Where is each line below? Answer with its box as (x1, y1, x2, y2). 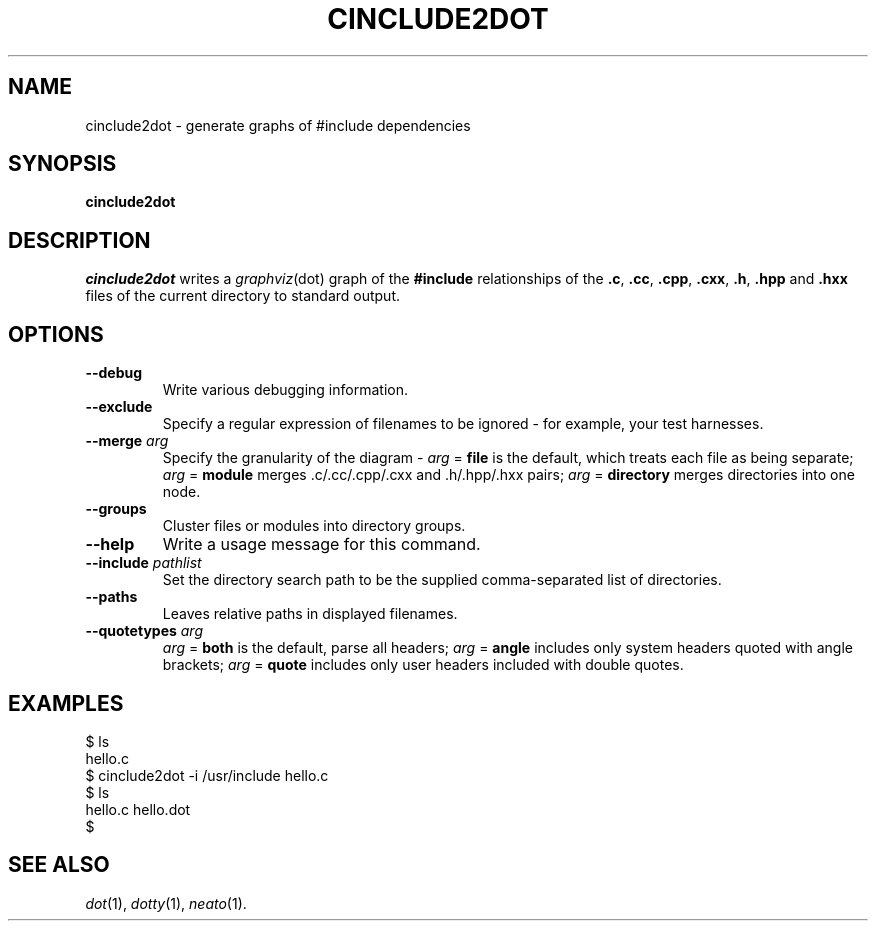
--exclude (85, 398, 153, 416)
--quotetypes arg (85, 622, 203, 640)
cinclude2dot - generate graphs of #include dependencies (85, 116, 471, 134)
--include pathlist (85, 554, 202, 572)
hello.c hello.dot (85, 800, 191, 818)
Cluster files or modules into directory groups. (162, 517, 466, 535)
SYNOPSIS (8, 151, 117, 177)
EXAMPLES (8, 690, 124, 716)
